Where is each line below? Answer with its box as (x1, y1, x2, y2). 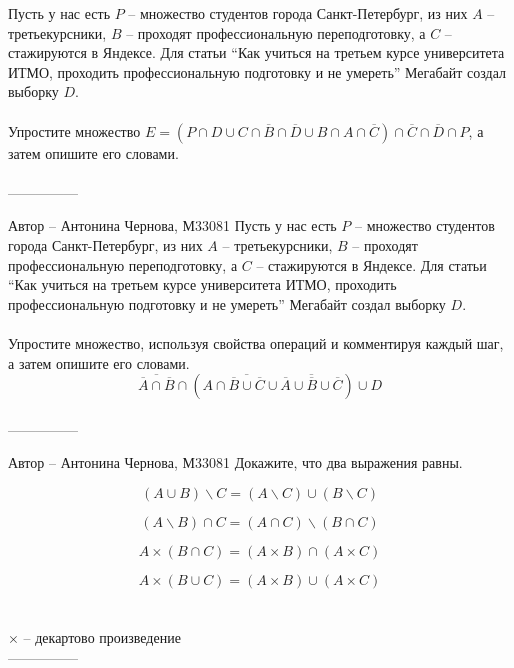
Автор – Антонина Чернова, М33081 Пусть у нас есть (8, 215, 337, 236)
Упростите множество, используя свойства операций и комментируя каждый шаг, (8, 332, 504, 353)
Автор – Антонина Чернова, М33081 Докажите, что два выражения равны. (8, 452, 463, 473)
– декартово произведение (23, 627, 181, 648)
